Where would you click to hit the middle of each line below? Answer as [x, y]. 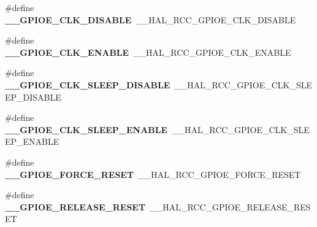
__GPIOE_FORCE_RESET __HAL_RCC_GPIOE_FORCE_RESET [153, 174]
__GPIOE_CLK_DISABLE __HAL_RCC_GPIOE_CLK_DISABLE [151, 19]
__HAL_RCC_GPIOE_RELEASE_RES [230, 206]
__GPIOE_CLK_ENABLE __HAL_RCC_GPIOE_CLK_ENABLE [148, 52]
